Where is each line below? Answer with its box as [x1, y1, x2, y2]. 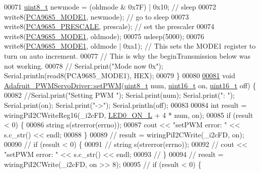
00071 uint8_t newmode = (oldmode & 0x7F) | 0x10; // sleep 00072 [4, 2, 216, 12]
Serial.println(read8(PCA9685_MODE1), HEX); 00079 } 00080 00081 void [4, 70, 235, 81]
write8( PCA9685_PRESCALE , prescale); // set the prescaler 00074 [4, 21, 215, 32]
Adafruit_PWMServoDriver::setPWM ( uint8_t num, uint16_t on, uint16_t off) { [4, 80, 256, 90]
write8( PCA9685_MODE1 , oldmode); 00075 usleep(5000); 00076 [4, 31, 205, 41]
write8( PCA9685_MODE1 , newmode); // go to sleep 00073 [4, 11, 189, 22]
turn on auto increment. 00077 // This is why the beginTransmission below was [4, 50, 251, 61]
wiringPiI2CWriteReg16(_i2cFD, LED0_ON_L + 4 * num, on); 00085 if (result [4, 109, 253, 120]
